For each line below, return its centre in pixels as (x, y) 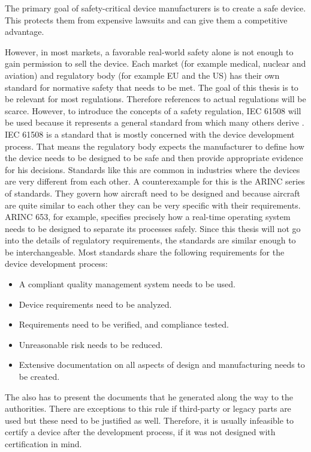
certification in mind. (43, 444)
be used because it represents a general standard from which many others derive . (155, 122)
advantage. (25, 32)
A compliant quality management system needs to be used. (127, 284)
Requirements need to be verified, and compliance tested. (124, 324)
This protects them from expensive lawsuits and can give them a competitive (146, 20)
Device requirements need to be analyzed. (95, 304)
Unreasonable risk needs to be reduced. (91, 344)
